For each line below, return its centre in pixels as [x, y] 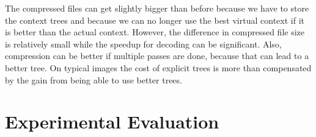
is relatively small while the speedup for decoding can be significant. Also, [143, 44]
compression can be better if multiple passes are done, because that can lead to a [157, 56]
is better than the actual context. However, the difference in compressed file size [155, 32]
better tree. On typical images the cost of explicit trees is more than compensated [158, 67]
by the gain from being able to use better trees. [94, 79]
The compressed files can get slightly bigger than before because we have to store [157, 8]
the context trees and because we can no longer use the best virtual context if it [155, 20]
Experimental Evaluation [112, 121]
